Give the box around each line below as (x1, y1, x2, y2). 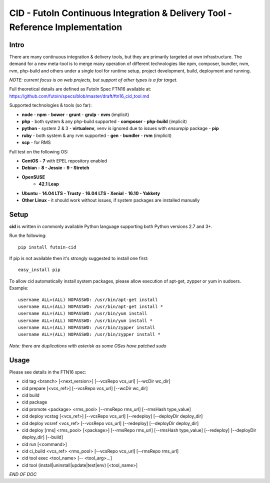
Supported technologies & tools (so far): (9, 102, 92, 108)
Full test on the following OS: (9, 148, 68, 154)
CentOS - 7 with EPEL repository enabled (21, 157, 107, 163)
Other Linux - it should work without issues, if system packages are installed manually (21, 197, 200, 203)
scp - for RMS (21, 139, 51, 145)
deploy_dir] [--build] (21, 434, 63, 440)
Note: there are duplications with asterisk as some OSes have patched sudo (9, 342, 167, 348)
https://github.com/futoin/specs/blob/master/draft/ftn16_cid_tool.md (9, 93, 149, 99)
